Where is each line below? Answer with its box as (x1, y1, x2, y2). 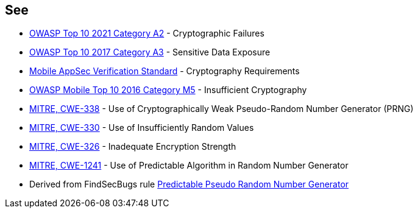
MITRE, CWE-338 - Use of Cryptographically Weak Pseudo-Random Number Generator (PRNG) (29, 103, 414, 114)
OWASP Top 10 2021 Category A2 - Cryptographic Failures (29, 28, 264, 39)
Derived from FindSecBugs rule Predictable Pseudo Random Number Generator (29, 179, 349, 190)
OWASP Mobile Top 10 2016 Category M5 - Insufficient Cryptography (29, 85, 307, 96)
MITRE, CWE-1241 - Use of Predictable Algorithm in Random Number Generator (29, 160, 349, 171)
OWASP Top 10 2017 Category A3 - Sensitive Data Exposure (29, 47, 271, 58)
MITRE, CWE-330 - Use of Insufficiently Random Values (29, 122, 254, 133)
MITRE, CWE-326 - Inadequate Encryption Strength (29, 141, 236, 152)
